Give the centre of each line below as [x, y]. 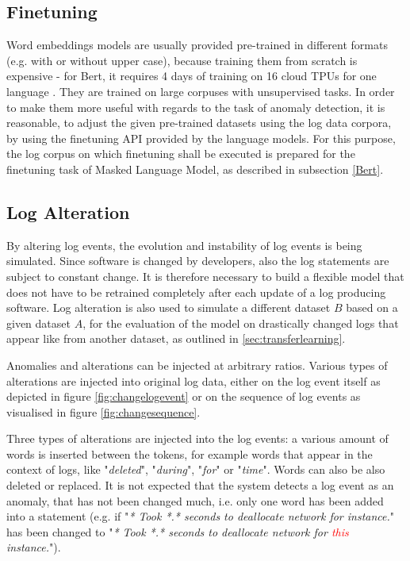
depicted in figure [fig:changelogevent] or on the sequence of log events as [184, 396]
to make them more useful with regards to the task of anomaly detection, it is [196, 107]
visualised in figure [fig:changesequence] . [103, 411]
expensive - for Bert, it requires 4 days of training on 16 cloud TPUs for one [192, 76]
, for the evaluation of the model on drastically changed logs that [241, 323]
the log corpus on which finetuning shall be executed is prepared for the [181, 154]
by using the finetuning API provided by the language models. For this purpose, [201, 138]
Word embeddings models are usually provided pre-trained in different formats [197, 45]
